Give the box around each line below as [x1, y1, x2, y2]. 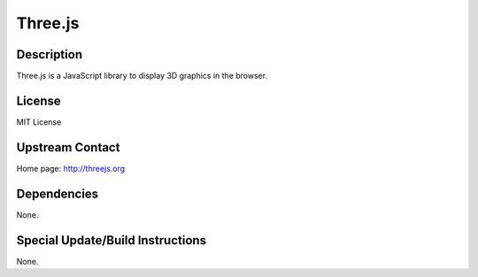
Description [16, 47, 83, 62]
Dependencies [16, 186, 99, 201]
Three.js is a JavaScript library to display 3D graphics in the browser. [16, 71, 268, 81]
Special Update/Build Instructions [16, 233, 207, 248]
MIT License [16, 116, 62, 127]
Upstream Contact [16, 140, 120, 155]
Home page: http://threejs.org [16, 163, 126, 173]
